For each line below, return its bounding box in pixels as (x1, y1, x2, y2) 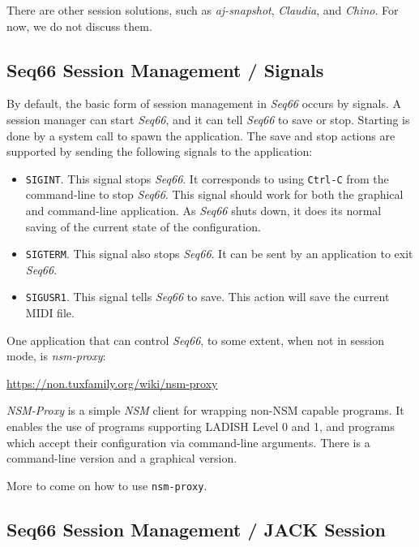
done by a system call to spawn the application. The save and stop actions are (6, 127, 395, 144)
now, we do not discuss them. (6, 17, 152, 34)
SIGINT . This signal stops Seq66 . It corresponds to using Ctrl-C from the (25, 170, 389, 187)
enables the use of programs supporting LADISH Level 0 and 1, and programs (6, 418, 395, 435)
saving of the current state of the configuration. (25, 218, 261, 235)
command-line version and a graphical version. (6, 450, 237, 467)
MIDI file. (25, 304, 75, 321)
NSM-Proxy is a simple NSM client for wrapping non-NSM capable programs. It (6, 402, 404, 419)
